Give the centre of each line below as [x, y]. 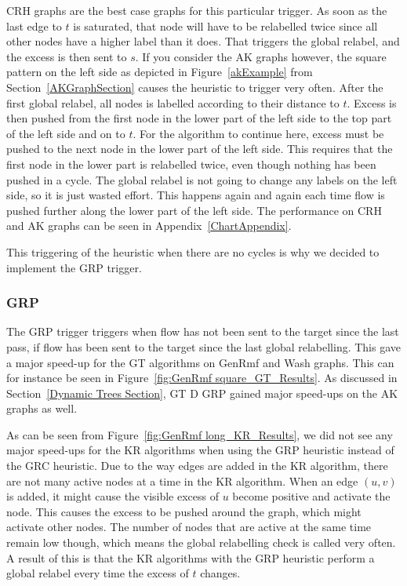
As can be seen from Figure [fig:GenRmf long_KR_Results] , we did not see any [200, 434]
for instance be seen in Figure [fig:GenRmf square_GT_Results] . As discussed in [202, 378]
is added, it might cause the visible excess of [113, 496]
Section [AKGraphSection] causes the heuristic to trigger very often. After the [195, 87]
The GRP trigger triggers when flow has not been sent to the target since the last [203, 331]
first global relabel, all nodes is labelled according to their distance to [173, 102]
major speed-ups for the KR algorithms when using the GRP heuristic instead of [200, 450]
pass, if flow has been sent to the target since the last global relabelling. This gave [204, 346]
